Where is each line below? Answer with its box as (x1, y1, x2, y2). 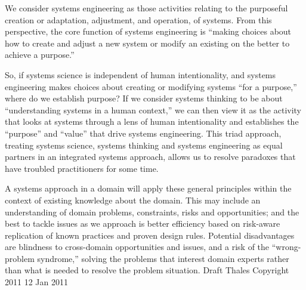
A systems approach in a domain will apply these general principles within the (5, 182, 292, 195)
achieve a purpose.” (5, 48, 75, 61)
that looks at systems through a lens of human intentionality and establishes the (5, 115, 299, 128)
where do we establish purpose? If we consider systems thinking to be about (5, 92, 283, 104)
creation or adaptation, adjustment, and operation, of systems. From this (5, 13, 272, 26)
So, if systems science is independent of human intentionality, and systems (5, 68, 276, 81)
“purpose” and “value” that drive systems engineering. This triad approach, (5, 127, 282, 139)
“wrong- (271, 240, 301, 253)
